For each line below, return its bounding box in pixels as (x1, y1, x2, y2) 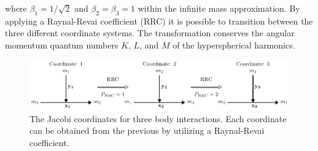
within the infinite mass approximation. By (138, 2, 300, 14)
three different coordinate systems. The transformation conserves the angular (5, 26, 295, 39)
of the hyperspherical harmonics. (173, 38, 295, 51)
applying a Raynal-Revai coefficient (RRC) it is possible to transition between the (5, 14, 313, 27)
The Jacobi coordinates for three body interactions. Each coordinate (29, 112, 287, 125)
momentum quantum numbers (5, 38, 118, 51)
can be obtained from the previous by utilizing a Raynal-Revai (29, 124, 265, 137)
